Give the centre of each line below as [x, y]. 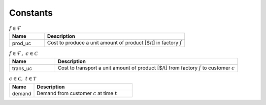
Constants [31, 13]
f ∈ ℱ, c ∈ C [23, 53]
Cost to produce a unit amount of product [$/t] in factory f [115, 43]
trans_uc [22, 68]
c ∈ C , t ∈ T [23, 79]
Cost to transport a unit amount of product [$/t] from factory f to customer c [146, 68]
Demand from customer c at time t [77, 93]
